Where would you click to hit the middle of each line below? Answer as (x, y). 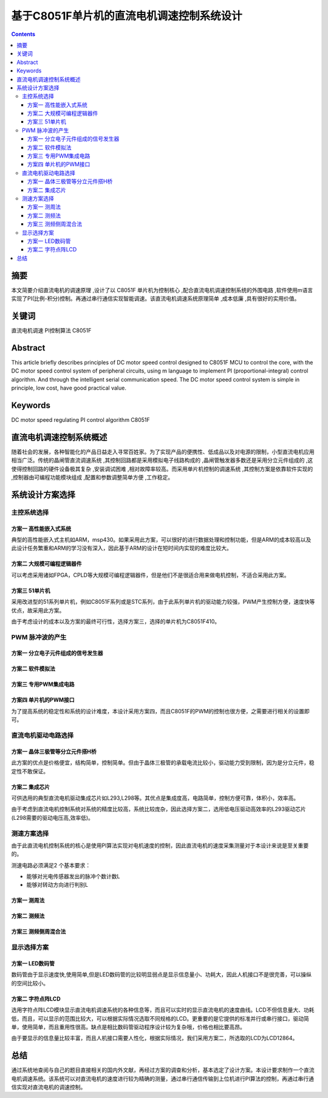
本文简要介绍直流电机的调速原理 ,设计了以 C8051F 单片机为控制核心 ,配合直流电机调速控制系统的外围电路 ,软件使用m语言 (162, 290)
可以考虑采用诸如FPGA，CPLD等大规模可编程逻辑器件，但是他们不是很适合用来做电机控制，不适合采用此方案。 (150, 575)
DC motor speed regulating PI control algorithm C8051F (80, 419)
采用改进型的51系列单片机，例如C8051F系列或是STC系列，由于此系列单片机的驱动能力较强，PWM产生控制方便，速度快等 (163, 602)
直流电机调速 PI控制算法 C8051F (51, 330)
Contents (23, 34)
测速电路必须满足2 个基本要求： (51, 865)
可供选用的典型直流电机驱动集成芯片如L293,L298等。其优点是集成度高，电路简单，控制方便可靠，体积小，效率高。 (155, 798)
